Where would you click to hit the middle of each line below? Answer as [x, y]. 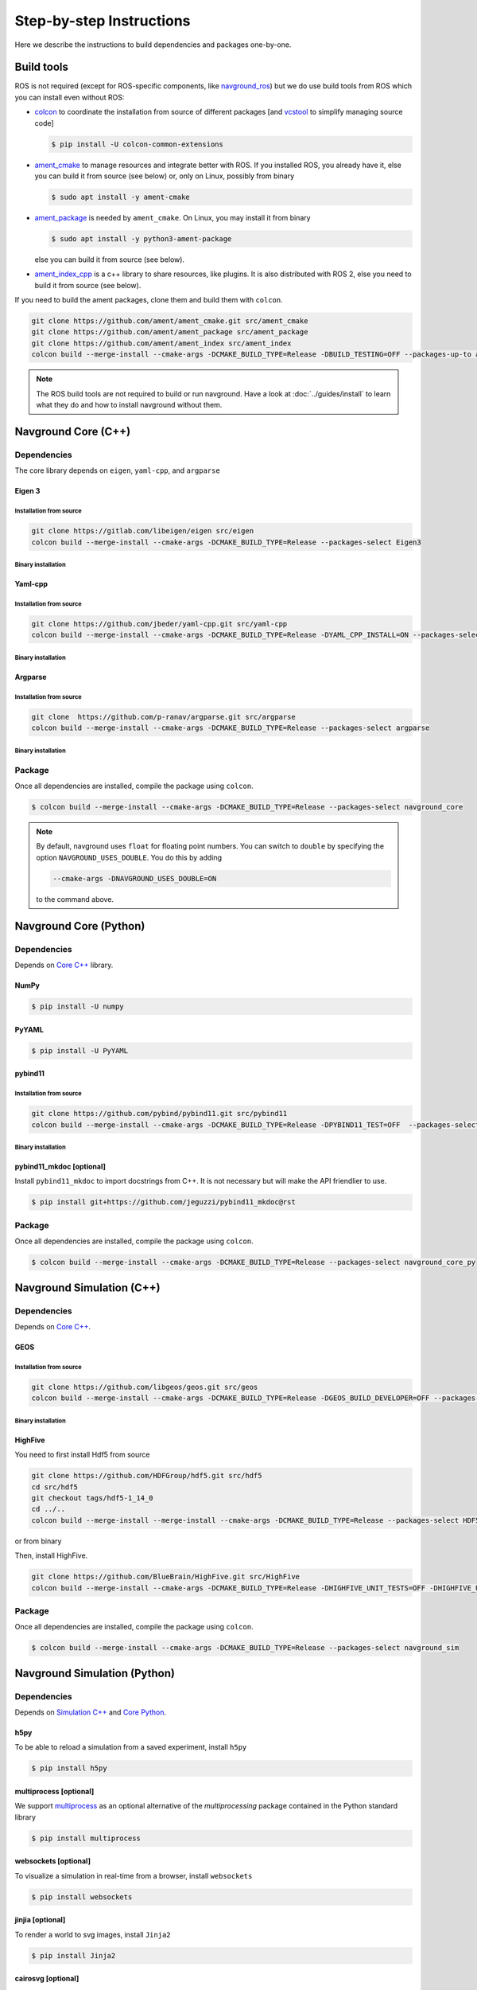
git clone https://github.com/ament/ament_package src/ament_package [170, 332]
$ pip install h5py [69, 1768]
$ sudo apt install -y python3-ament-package [142, 238]
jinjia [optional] [40, 1920]
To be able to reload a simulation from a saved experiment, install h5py [131, 1747]
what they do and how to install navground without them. [129, 405]
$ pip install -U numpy [78, 1006]
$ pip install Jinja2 [74, 1955]
